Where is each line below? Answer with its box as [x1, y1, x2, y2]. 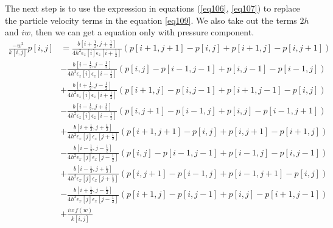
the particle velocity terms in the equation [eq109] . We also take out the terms [5, 13, 297, 26]
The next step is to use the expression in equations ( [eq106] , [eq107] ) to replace [5, 2, 300, 14]
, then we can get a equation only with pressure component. [30, 26, 254, 38]
